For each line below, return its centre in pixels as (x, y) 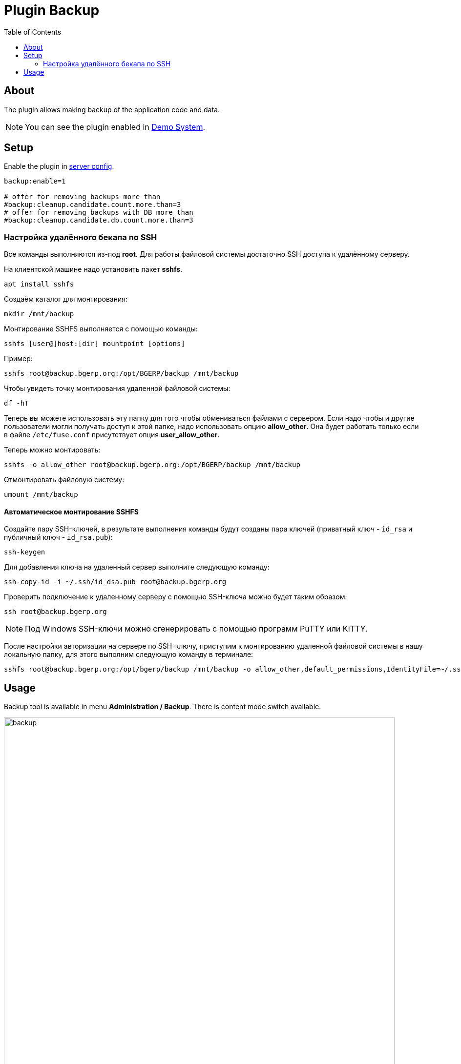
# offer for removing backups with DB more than (99, 213)
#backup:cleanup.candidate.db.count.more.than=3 (99, 220)
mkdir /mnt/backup (39, 314)
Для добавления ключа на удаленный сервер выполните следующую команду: (137, 567)
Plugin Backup (52, 10)
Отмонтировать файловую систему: (64, 480)
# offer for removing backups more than (82, 197)
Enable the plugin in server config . (59, 166)
